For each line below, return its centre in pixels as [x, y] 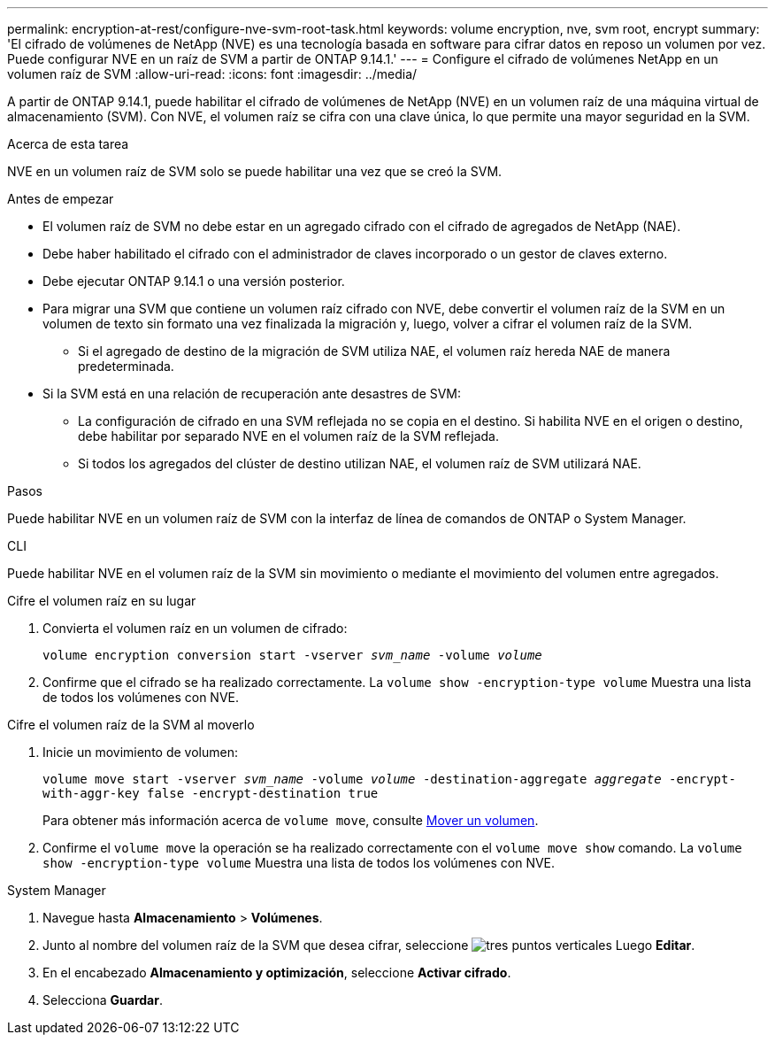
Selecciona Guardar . [103, 1000]
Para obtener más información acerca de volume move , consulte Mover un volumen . [291, 820]
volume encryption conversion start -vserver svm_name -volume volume [292, 655]
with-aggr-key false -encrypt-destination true [211, 793]
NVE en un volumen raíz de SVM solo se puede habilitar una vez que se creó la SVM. [255, 171]
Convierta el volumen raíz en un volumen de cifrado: [195, 628]
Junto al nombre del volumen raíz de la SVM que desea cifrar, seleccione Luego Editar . [369, 945]
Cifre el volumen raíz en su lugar [102, 601]
